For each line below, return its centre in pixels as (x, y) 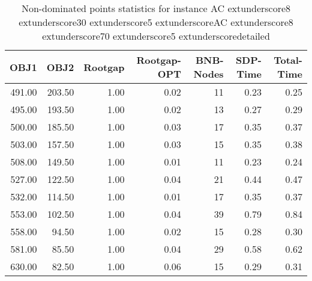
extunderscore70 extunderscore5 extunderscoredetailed (156, 36)
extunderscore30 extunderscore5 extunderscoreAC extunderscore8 (156, 22)
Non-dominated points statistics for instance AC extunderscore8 (156, 8)
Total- (288, 60)
